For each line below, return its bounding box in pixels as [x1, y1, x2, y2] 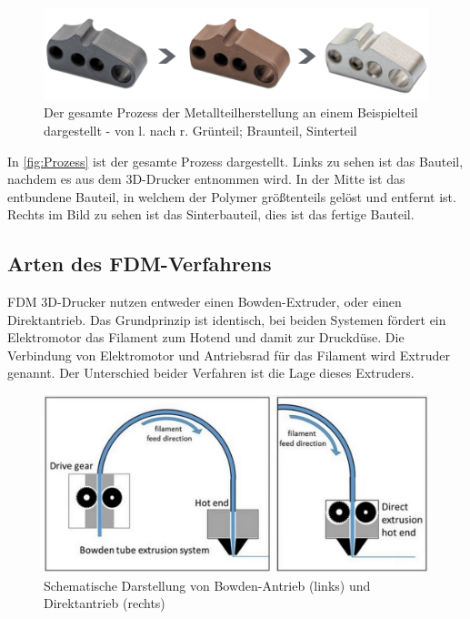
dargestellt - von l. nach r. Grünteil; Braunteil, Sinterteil [44, 120, 357, 139]
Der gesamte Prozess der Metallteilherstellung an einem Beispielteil [44, 103, 418, 122]
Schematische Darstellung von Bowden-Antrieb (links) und [44, 575, 371, 594]
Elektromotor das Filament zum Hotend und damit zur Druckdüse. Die [7, 328, 405, 347]
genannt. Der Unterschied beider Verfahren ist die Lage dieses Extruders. [7, 363, 415, 382]
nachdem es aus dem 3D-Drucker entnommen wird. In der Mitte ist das [7, 169, 405, 188]
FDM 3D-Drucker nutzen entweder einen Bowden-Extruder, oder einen [7, 292, 402, 311]
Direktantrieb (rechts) [44, 594, 165, 613]
